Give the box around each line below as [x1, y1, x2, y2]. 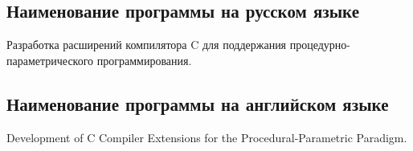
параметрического [6, 51, 94, 68]
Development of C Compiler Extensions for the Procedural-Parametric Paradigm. [6, 129, 407, 145]
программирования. [96, 51, 192, 68]
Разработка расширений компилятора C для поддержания [6, 36, 287, 53]
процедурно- [289, 36, 351, 53]
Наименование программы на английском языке [6, 91, 389, 116]
